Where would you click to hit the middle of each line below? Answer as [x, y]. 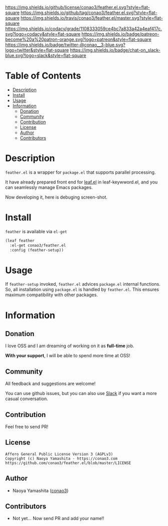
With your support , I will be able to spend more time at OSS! [68, 356]
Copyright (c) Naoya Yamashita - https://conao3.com [61, 458]
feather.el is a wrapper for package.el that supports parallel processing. [80, 172]
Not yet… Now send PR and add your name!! [58, 518]
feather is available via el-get [36, 231]
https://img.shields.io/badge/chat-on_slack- [115, 50]
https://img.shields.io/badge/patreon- [120, 34]
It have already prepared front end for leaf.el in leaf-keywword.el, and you [81, 182]
